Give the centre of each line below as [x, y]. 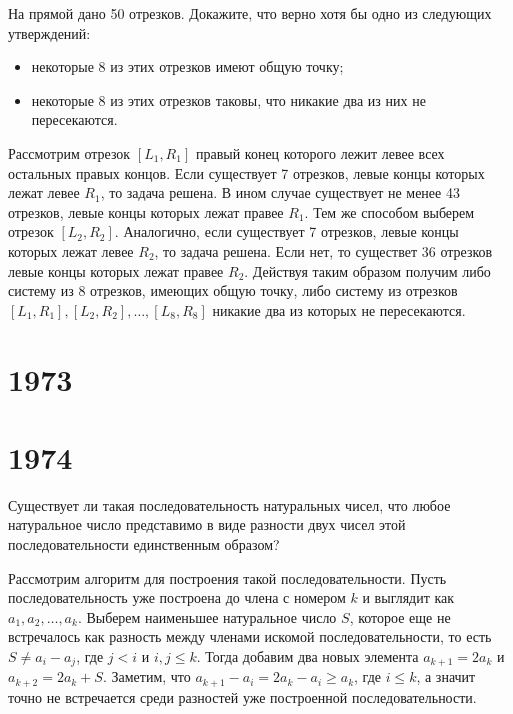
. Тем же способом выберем [389, 211]
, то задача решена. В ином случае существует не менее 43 [280, 192]
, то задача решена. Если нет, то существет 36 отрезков [323, 250]
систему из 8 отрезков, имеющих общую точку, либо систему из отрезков [233, 290]
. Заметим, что [146, 676]
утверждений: [49, 32]
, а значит [446, 676]
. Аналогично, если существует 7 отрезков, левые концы [286, 231]
